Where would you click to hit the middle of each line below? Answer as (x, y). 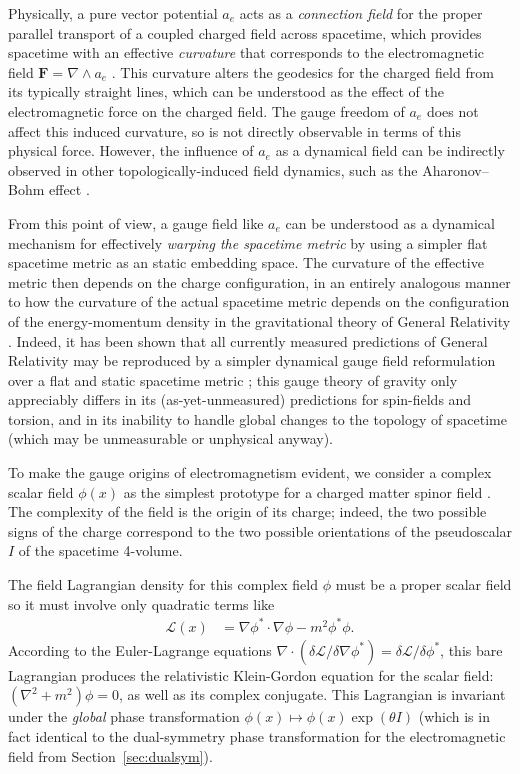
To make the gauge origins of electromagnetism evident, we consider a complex (250, 472)
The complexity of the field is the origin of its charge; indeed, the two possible (247, 511)
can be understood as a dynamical (390, 222)
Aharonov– (455, 169)
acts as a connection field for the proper (361, 13)
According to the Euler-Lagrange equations (140, 649)
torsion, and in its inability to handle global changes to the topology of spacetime (257, 418)
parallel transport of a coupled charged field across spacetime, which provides (245, 32)
